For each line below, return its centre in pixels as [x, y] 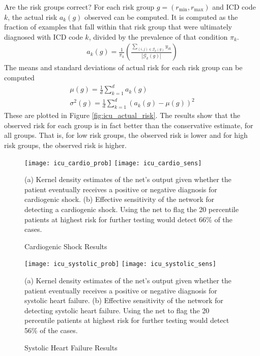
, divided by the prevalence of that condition [158, 36]
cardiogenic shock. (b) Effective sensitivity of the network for [120, 199]
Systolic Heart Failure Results [71, 347]
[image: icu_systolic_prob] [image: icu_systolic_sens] [120, 264]
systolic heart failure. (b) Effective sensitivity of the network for [124, 300]
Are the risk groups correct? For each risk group [79, 7]
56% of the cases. [51, 330]
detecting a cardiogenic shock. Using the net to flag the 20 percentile [132, 209]
